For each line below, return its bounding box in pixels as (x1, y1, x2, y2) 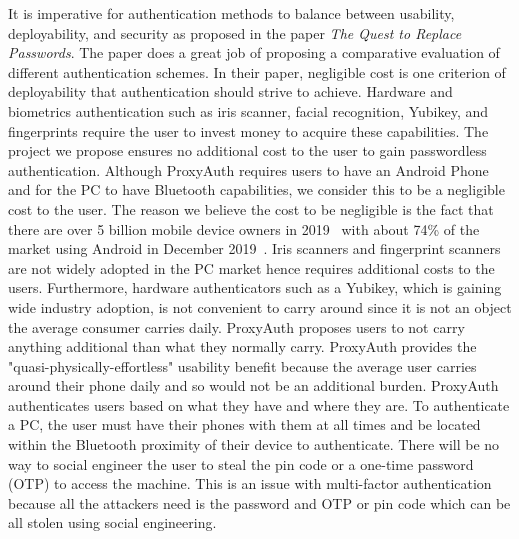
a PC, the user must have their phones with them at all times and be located (8, 414, 481, 435)
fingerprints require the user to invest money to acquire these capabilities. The (8, 120, 489, 141)
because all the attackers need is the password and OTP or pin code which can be (8, 492, 511, 513)
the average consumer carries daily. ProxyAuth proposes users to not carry (8, 316, 465, 337)
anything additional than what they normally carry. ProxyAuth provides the (8, 336, 477, 357)
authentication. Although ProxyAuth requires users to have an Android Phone (8, 159, 489, 180)
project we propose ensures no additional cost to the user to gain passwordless (8, 140, 487, 161)
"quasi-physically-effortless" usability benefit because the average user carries (8, 355, 477, 376)
